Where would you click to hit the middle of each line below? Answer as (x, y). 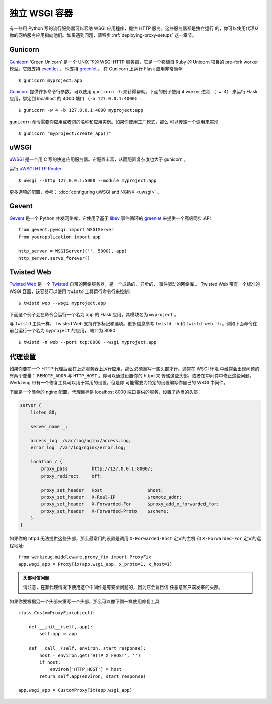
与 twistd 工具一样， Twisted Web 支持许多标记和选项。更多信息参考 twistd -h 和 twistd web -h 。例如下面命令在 (133, 323)
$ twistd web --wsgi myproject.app (62, 303)
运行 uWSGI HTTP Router (36, 168)
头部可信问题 (36, 578)
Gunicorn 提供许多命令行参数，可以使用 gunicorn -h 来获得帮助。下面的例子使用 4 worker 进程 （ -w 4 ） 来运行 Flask (133, 92)
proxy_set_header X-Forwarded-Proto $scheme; (105, 511)
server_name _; (49, 426)
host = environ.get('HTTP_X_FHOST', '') (90, 655)
